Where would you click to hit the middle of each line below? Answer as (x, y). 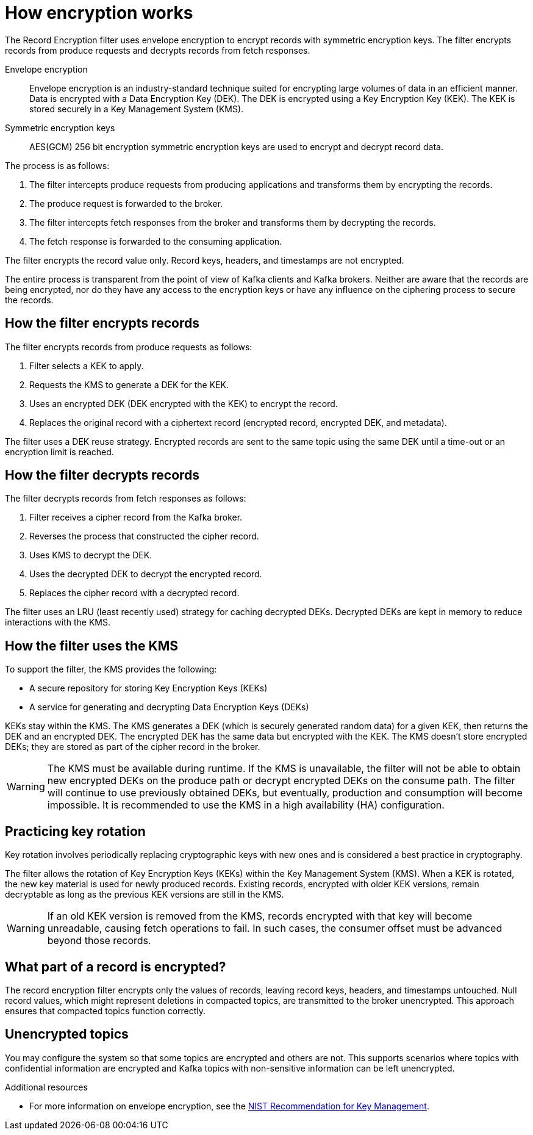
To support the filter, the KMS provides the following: (111, 669)
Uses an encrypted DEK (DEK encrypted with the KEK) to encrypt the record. (184, 403)
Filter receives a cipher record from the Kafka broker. (136, 517)
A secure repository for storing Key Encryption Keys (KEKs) (148, 688)
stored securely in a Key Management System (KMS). (137, 109)
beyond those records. (99, 941)
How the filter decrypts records (102, 475)
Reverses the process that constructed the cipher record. (144, 536)
